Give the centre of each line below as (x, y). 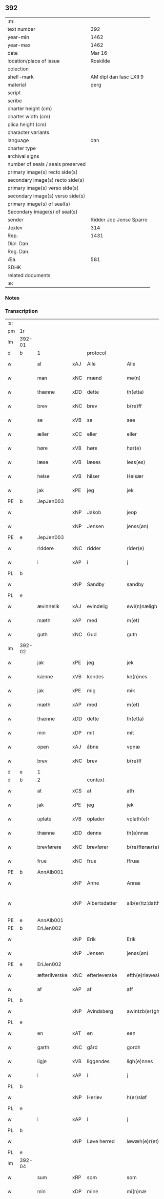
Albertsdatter (102, 903)
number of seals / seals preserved (47, 164)
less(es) (136, 462)
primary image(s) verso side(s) (43, 188)
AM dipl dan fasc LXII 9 (117, 77)
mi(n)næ (136, 1192)
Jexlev (15, 228)
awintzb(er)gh (143, 1011)
